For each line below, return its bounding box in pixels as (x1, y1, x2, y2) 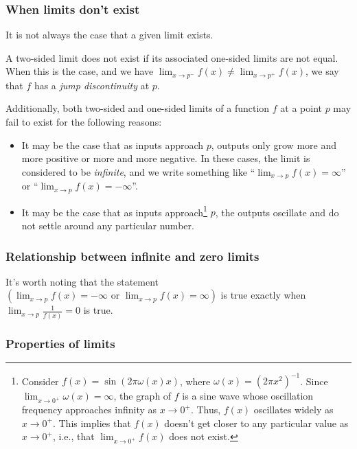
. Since (300, 373, 328, 388)
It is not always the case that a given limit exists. (5, 27, 214, 42)
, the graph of (113, 389, 172, 403)
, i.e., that (52, 429, 95, 444)
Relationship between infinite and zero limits (5, 247, 260, 264)
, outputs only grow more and (211, 137, 336, 152)
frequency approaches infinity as (21, 402, 157, 417)
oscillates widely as (253, 402, 334, 417)
